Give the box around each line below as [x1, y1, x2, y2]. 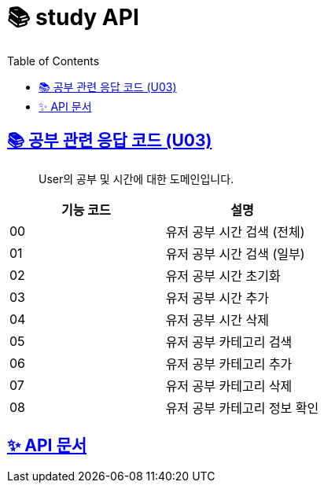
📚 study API [7, 4, 139, 31]
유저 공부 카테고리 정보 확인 [165, 399, 319, 416]
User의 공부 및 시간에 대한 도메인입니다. [39, 171, 234, 186]
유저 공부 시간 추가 [165, 289, 269, 306]
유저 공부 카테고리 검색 [165, 333, 293, 350]
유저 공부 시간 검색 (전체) [165, 223, 305, 240]
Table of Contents [7, 53, 100, 68]
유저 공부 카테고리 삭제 [165, 377, 293, 394]
